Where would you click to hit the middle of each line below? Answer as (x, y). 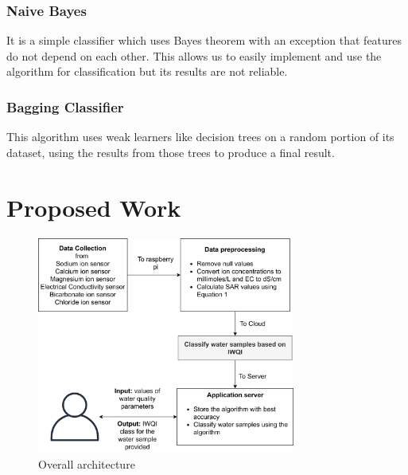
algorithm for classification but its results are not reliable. (147, 71)
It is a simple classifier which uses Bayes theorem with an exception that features (204, 40)
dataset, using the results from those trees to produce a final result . (171, 152)
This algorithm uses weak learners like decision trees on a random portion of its (200, 137)
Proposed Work (94, 207)
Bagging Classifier (65, 106)
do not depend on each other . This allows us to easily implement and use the (194, 55)
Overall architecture (87, 464)
